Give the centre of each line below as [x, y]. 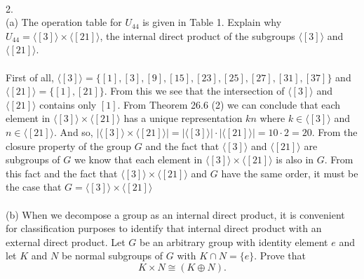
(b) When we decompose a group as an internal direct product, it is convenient [175, 214]
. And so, [74, 131]
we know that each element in [138, 159]
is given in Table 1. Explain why [212, 22]
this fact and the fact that [62, 173]
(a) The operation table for [64, 22]
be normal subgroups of [112, 256]
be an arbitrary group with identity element [234, 241]
